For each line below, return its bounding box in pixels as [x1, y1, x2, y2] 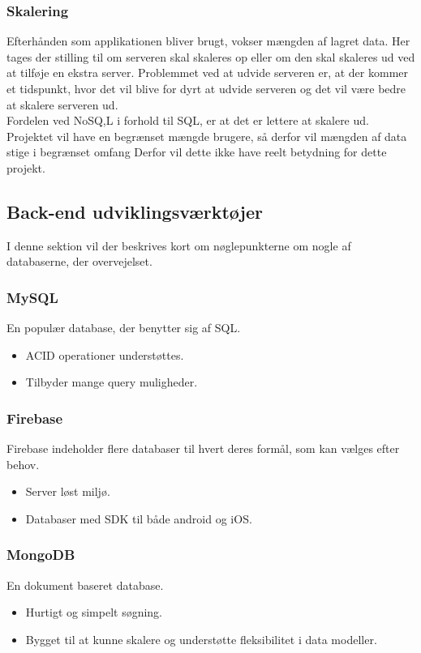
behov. [6, 455, 40, 472]
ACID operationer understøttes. [25, 346, 184, 363]
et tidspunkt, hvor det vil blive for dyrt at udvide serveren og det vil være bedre [6, 80, 406, 96]
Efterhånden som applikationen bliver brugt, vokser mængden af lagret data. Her [6, 32, 410, 49]
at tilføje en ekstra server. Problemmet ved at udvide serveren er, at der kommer [6, 64, 409, 81]
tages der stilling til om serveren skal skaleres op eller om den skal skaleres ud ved [6, 48, 415, 65]
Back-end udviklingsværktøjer [6, 198, 263, 224]
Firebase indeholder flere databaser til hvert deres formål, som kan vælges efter [6, 440, 400, 457]
